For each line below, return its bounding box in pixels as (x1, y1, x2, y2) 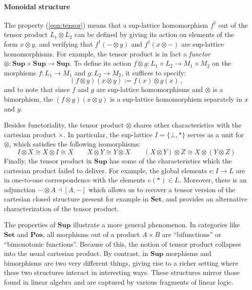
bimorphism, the (4, 93, 53, 104)
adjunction (4, 184, 36, 194)
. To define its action (70, 58, 131, 68)
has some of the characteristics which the (109, 155, 232, 165)
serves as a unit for (187, 129, 244, 139)
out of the (218, 19, 248, 30)
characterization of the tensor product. (4, 203, 119, 213)
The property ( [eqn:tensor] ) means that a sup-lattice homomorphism (4, 19, 208, 30)
